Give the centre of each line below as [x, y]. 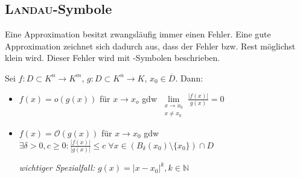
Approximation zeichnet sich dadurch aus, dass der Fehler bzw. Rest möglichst [150, 46]
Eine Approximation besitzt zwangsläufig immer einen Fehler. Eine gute [138, 34]
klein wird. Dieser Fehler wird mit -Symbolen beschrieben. [113, 58]
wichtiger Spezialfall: [57, 167]
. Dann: [189, 78]
